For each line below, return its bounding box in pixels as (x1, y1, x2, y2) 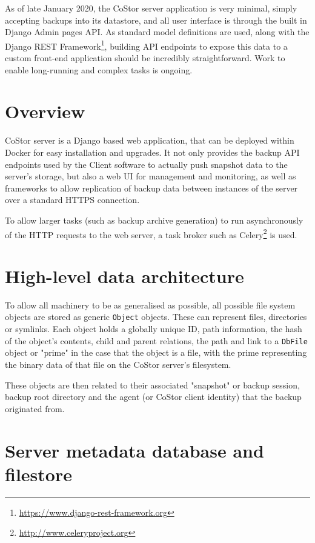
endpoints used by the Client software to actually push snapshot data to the (5, 158, 288, 170)
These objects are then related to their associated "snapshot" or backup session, (5, 378, 300, 391)
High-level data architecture (5, 263, 244, 288)
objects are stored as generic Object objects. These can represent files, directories (5, 310, 307, 323)
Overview (5, 99, 85, 124)
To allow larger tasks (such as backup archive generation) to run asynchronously (5, 213, 303, 226)
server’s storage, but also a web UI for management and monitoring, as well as (5, 170, 296, 182)
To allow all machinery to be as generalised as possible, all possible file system (5, 298, 296, 311)
